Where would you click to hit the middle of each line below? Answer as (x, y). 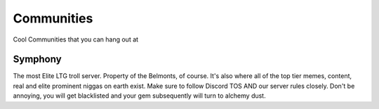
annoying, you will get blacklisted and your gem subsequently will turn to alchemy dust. (139, 96)
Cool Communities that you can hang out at (76, 39)
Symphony (38, 59)
